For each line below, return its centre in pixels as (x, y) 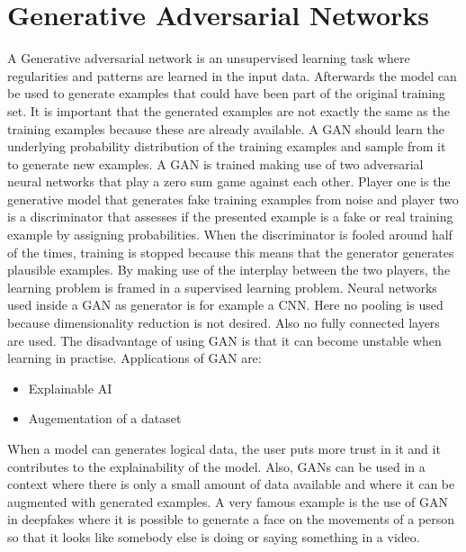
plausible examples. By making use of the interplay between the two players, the (229, 270)
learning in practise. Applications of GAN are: (134, 358)
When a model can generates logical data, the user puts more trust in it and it (224, 448)
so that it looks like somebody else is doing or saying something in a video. (214, 536)
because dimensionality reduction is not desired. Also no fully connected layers (224, 323)
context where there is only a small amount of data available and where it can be (231, 484)
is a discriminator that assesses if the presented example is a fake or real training (230, 217)
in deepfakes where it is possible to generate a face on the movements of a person (231, 519)
